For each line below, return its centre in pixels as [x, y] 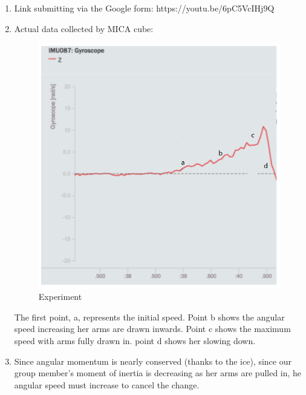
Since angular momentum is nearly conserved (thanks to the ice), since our [153, 361]
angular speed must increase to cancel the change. [107, 384]
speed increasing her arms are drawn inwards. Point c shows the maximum [152, 329]
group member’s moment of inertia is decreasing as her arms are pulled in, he [158, 373]
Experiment [60, 297]
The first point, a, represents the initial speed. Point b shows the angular [149, 317]
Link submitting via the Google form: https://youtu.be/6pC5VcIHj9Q [144, 8]
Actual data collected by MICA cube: [84, 28]
